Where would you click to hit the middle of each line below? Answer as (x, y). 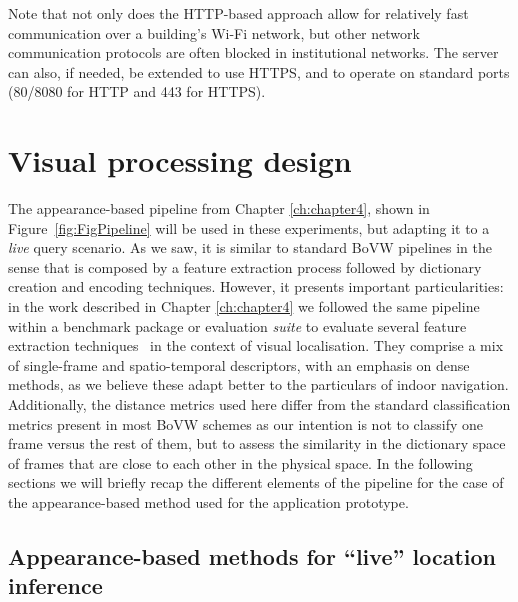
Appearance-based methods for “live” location (252, 555)
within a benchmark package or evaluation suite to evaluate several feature (237, 325)
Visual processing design (180, 160)
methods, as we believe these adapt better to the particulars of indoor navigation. (258, 384)
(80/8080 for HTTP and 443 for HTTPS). (137, 91)
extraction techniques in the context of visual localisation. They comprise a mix (256, 345)
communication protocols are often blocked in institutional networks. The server (253, 52)
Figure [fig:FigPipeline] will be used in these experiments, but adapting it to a (249, 227)
